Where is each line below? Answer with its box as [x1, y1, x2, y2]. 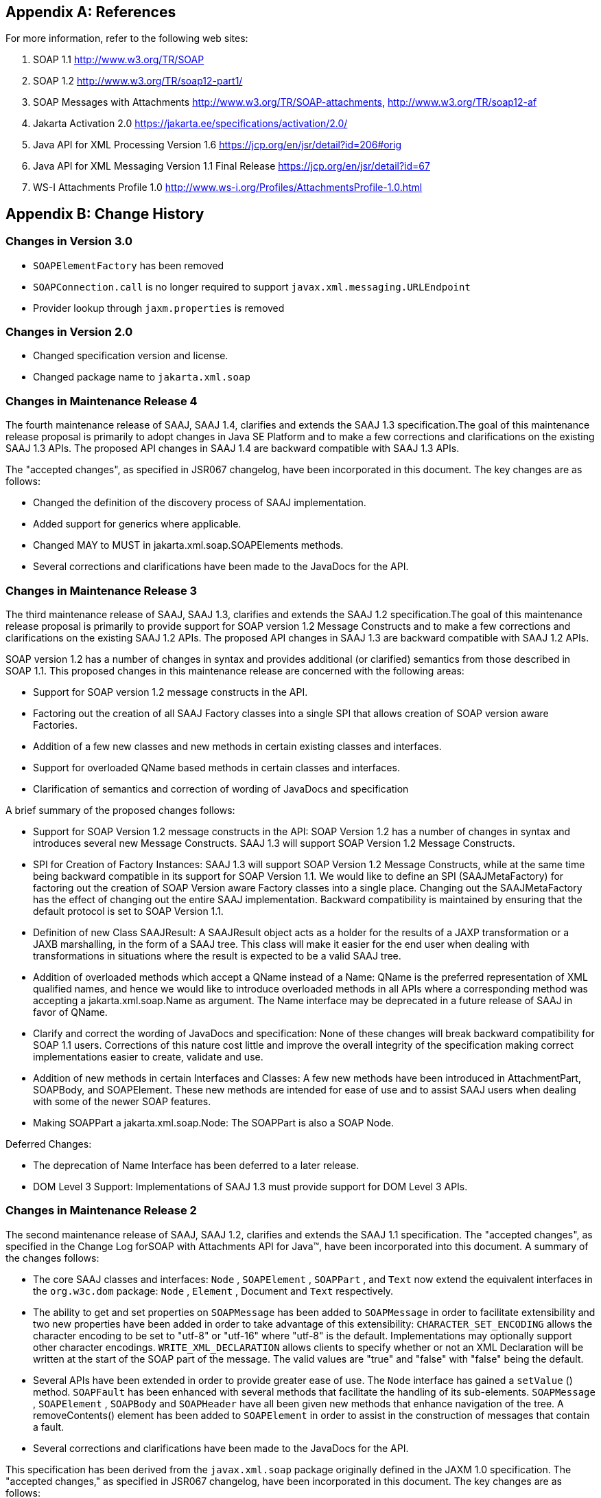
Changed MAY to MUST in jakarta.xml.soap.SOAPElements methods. [33, 539, 344, 552]
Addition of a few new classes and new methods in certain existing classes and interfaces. [33, 740, 442, 752]
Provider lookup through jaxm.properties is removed [33, 302, 285, 314]
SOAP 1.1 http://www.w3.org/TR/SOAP [33, 54, 204, 66]
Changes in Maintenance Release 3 [5, 583, 198, 598]
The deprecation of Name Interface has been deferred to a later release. [33, 1159, 360, 1171]
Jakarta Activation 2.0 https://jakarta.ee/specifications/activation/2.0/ [33, 117, 348, 130]
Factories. [33, 718, 78, 731]
